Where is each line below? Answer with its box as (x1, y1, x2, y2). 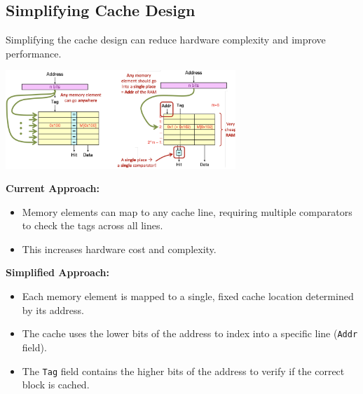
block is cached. (22, 377, 90, 392)
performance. (6, 46, 62, 60)
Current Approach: (6, 181, 100, 196)
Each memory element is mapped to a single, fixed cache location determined (22, 289, 354, 304)
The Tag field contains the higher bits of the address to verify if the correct (22, 363, 345, 378)
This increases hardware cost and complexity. (22, 241, 217, 256)
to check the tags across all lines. (22, 218, 163, 233)
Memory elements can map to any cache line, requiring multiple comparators (22, 204, 352, 219)
